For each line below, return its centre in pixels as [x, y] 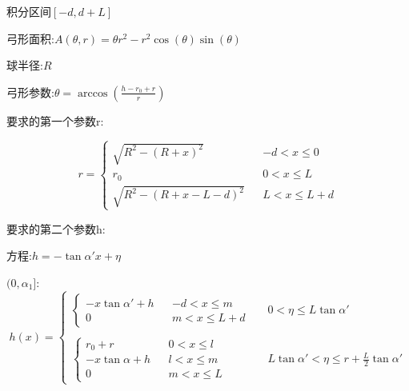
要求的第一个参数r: [55, 120]
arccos [93, 93]
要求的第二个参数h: [56, 228]
